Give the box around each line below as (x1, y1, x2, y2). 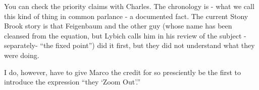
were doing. (4, 49, 39, 60)
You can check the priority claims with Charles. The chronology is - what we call (4, 1, 254, 11)
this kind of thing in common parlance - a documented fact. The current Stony (4, 10, 248, 21)
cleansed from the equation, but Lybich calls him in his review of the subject (4, 30, 242, 40)
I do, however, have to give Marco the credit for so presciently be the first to (4, 66, 241, 77)
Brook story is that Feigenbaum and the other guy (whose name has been (4, 20, 232, 31)
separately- (4, 40, 38, 50)
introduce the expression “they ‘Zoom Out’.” (4, 76, 140, 87)
